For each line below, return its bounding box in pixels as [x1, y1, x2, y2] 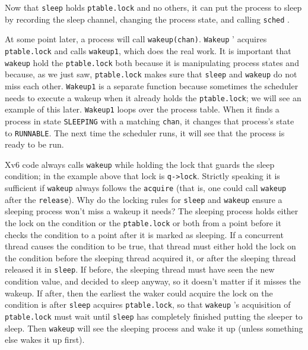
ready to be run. [5, 138, 64, 151]
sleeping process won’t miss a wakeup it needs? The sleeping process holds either [5, 205, 299, 217]
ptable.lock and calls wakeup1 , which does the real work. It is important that [5, 44, 291, 57]
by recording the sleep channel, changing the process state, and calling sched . [5, 12, 290, 25]
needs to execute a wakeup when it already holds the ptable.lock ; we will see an [5, 91, 301, 104]
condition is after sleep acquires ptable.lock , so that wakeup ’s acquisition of [5, 298, 291, 311]
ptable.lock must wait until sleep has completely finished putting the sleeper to [5, 310, 303, 322]
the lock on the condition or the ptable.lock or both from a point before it [5, 217, 281, 229]
